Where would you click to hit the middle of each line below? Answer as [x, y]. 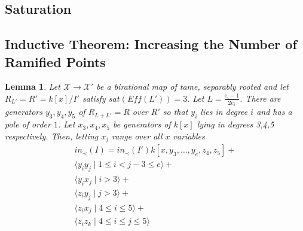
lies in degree [224, 112]
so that [175, 112]
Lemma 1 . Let [33, 86]
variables [189, 136]
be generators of [142, 124]
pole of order [28, 124]
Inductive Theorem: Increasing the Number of [151, 44]
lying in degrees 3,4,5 [235, 124]
